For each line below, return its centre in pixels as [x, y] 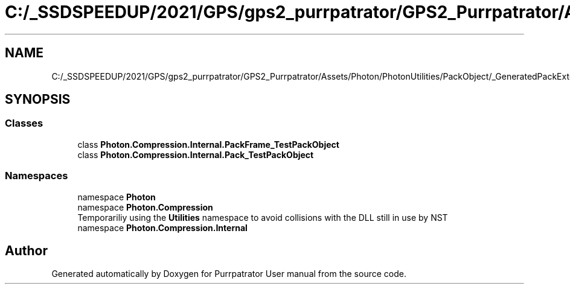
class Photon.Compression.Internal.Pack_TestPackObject [196, 154]
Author [26, 250]
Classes [24, 123]
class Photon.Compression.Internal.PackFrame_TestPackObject [208, 144]
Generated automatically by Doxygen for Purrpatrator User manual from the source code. [229, 274]
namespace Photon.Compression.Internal [162, 227]
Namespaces [37, 176]
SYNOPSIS [38, 100]
